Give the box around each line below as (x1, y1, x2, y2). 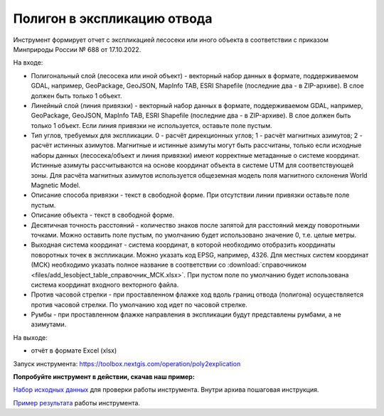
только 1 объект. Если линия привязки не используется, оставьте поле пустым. (31, 121, 272, 129)
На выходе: (13, 333, 48, 341)
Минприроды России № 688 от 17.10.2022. (13, 45, 142, 53)
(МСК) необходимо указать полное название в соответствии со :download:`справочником (31, 260, 307, 270)
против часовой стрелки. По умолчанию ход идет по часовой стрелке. (31, 300, 248, 309)
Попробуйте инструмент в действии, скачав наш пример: (13, 373, 195, 381)
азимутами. (31, 320, 67, 329)
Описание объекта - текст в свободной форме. (31, 210, 175, 220)
